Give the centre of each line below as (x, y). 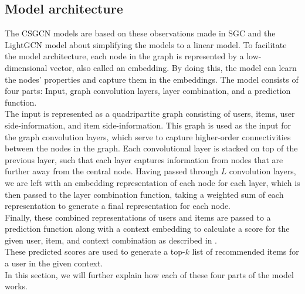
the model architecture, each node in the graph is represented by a (124, 56)
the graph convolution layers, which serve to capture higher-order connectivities (148, 136)
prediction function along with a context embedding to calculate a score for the (147, 229)
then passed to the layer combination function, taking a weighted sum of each (144, 194)
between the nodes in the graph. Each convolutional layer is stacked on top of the (151, 148)
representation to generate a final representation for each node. (118, 206)
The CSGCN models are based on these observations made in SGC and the (140, 33)
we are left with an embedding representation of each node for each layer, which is (152, 182)
